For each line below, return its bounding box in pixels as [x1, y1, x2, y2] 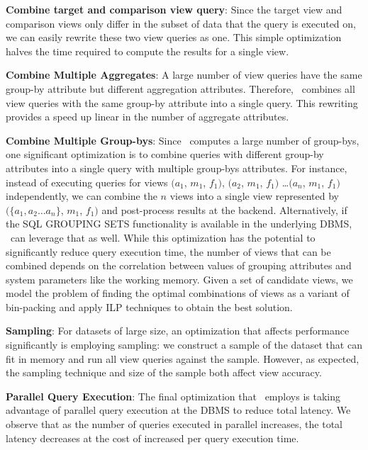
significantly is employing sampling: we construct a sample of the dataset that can [6, 337, 362, 352]
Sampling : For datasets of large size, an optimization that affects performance [6, 323, 350, 338]
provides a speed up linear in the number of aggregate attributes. [6, 109, 289, 124]
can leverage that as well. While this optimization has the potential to [10, 230, 316, 244]
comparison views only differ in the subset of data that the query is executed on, [6, 16, 356, 30]
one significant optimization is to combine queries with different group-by [6, 147, 324, 162]
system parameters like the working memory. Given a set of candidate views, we [6, 271, 353, 286]
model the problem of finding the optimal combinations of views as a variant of [6, 286, 350, 300]
